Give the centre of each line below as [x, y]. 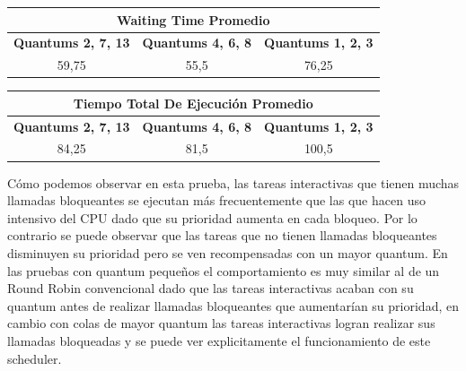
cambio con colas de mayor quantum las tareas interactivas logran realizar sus [221, 323]
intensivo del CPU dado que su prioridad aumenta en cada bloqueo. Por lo [212, 217]
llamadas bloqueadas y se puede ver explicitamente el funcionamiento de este [219, 340]
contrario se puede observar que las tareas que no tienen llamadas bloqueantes [222, 235]
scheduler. [35, 358]
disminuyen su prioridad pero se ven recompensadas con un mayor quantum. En [228, 252]
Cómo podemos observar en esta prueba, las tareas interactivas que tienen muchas [233, 182]
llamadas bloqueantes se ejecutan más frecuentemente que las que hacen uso [216, 200]
